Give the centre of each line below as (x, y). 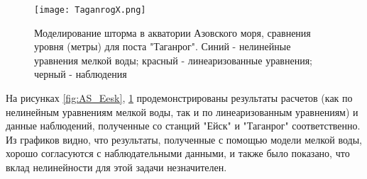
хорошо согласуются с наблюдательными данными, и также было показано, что (178, 153)
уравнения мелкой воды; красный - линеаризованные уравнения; (173, 60)
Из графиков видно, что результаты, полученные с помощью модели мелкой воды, (184, 139)
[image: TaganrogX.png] (90, 10)
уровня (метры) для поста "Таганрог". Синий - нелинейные (163, 46)
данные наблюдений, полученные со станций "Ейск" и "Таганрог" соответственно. (183, 126)
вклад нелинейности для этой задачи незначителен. (116, 167)
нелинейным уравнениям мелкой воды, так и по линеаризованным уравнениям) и (182, 111)
